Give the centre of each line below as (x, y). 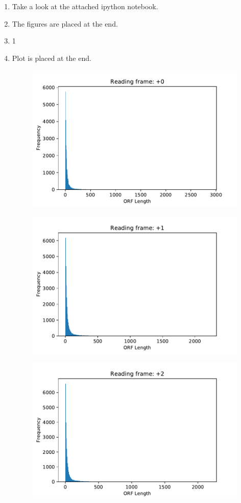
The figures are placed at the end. (65, 23)
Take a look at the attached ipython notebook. (85, 6)
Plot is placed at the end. (52, 58)
